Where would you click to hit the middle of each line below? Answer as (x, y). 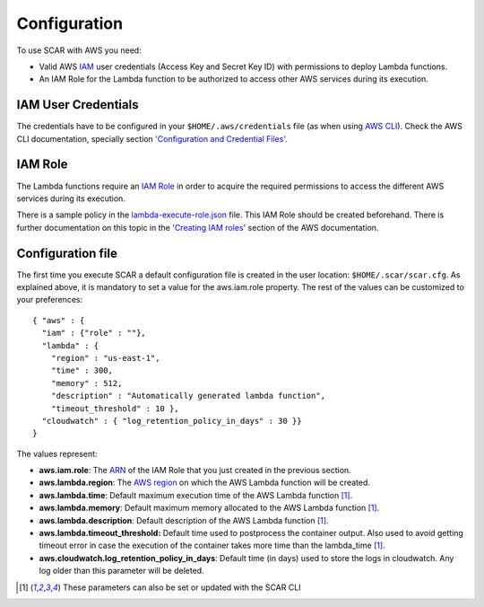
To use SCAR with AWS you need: (79, 50)
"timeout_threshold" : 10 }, (115, 408)
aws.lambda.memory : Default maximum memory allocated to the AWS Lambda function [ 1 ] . (209, 508)
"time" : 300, (82, 371)
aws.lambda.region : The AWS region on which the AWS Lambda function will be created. (205, 483)
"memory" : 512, (86, 383)
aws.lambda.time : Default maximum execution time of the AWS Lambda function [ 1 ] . (196, 495)
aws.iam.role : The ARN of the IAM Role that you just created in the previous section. (195, 471)
